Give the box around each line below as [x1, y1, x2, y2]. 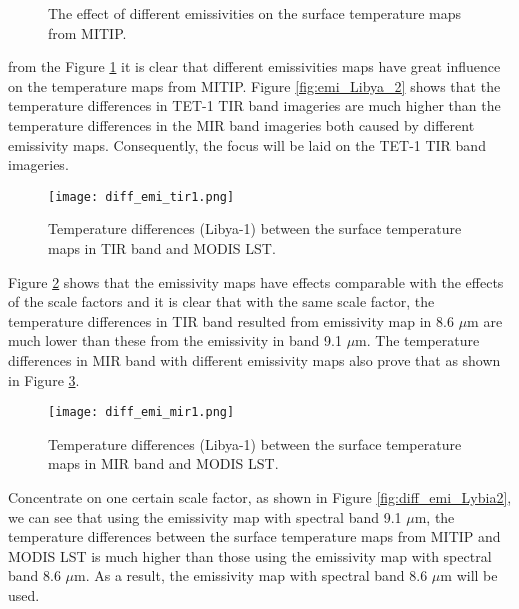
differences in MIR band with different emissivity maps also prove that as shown [8, 349, 501, 370]
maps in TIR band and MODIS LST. [48, 238, 276, 258]
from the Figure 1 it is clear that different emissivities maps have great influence [8, 56, 501, 77]
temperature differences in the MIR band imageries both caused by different [8, 114, 475, 135]
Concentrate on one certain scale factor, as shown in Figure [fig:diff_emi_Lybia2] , [8, 487, 512, 507]
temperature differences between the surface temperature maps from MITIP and [8, 526, 501, 547]
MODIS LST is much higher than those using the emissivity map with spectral [8, 545, 492, 566]
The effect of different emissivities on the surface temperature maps [48, 3, 462, 23]
